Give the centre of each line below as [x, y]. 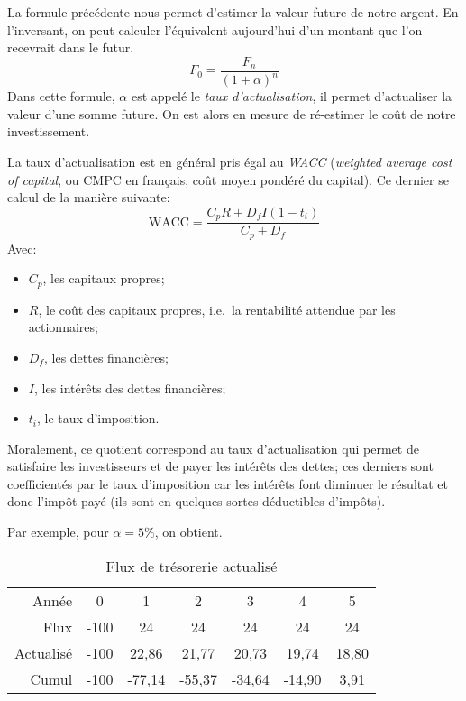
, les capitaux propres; [104, 278]
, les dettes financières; [106, 357]
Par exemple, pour [58, 532]
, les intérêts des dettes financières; [130, 387]
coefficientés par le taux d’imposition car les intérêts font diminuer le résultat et [228, 483]
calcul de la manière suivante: [89, 197]
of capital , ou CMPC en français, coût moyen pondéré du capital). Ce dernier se [228, 179]
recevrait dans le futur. [71, 47]
